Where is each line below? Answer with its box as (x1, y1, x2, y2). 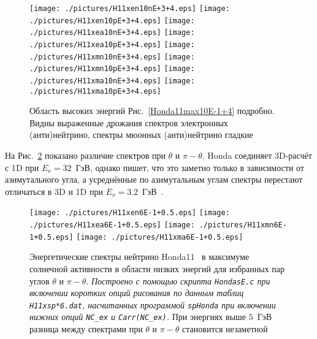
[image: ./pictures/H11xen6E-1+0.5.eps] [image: (29, 208, 230, 218)
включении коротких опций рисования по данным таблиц (29, 286, 244, 299)
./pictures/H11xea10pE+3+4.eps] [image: (29, 40, 195, 49)
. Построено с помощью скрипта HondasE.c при (86, 274, 270, 287)
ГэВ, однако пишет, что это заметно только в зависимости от (75, 161, 304, 173)
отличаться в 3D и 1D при (5, 185, 103, 197)
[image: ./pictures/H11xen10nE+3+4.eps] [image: (29, 4, 230, 13)
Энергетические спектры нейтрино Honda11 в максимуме (29, 250, 250, 263)
